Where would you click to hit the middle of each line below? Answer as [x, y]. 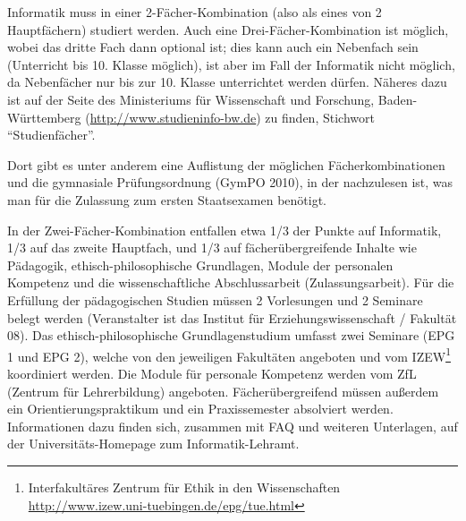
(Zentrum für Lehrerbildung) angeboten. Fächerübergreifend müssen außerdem [223, 391]
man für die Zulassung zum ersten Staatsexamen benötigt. [167, 199]
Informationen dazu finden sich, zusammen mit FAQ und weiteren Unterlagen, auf [233, 426]
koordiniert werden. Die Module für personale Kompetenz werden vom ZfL [212, 373]
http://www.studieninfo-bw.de [173, 117]
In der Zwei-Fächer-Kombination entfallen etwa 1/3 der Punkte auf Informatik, [225, 230]
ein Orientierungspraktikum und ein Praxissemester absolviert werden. [200, 409]
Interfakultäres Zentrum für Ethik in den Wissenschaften [184, 487]
